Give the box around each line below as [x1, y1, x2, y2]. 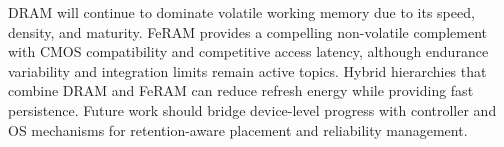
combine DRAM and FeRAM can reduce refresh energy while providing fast [8, 80, 474, 101]
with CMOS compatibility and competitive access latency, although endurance [8, 41, 489, 62]
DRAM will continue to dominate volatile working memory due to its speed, [8, 2, 475, 22]
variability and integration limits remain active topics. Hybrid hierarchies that [8, 60, 487, 81]
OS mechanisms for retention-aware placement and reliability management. [8, 119, 468, 140]
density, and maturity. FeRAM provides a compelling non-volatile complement [8, 21, 487, 42]
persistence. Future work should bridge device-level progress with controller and [8, 99, 497, 120]
